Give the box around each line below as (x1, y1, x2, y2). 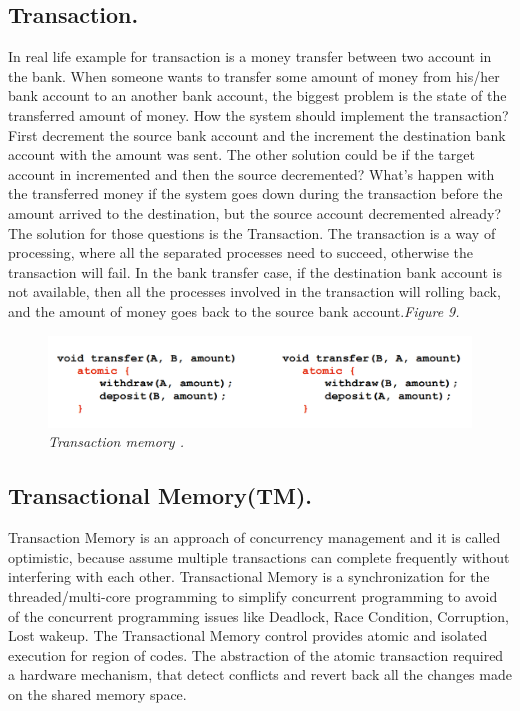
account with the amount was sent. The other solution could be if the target (8, 144, 475, 165)
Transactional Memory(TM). (8, 480, 313, 511)
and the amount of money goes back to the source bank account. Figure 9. (8, 300, 460, 321)
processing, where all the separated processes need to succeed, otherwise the (8, 242, 474, 263)
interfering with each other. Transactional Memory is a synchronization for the (8, 566, 490, 587)
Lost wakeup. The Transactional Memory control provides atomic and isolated (8, 625, 488, 646)
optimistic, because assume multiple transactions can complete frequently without (8, 546, 510, 567)
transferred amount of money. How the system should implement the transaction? (8, 104, 509, 125)
